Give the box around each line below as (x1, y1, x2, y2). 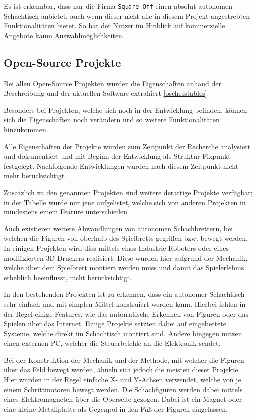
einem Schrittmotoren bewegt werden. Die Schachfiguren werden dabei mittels (4, 384, 243, 394)
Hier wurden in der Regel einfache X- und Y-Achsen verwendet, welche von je (4, 374, 241, 385)
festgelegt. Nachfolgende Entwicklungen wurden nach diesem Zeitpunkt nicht (4, 160, 239, 171)
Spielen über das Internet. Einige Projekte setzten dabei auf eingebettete (4, 318, 226, 329)
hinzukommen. (4, 124, 48, 135)
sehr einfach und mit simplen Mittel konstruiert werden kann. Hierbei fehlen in (4, 298, 246, 309)
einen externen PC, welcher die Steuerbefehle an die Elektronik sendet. (4, 338, 221, 348)
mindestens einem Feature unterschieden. (4, 207, 129, 217)
